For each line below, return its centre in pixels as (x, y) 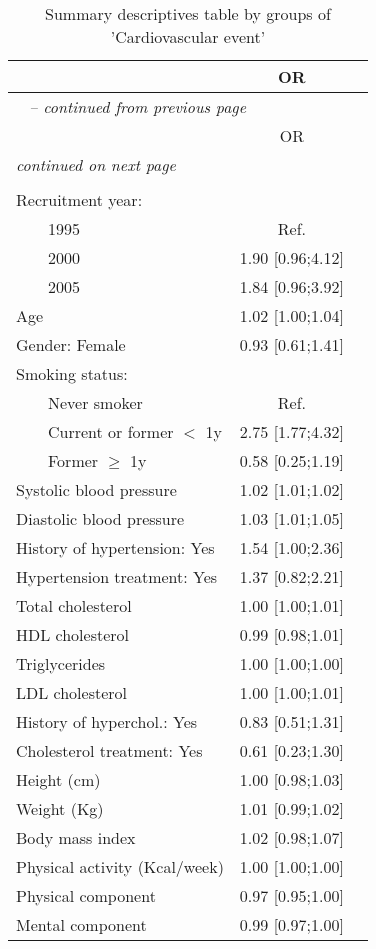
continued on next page (96, 164)
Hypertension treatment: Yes (117, 576)
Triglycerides (61, 663)
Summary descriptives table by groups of (188, 13)
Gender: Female (71, 344)
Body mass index (76, 837)
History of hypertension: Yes (115, 547)
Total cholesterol (74, 605)
